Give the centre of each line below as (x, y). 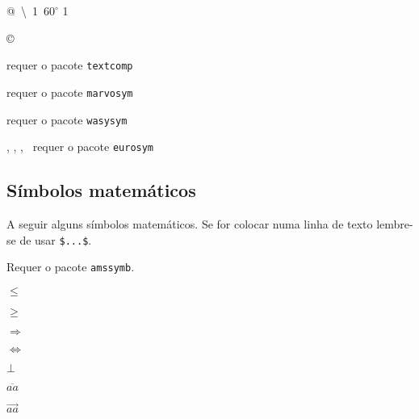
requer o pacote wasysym (67, 119)
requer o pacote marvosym (70, 92)
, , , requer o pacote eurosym (80, 147)
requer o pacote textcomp (70, 65)
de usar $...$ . (56, 239)
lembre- (395, 224)
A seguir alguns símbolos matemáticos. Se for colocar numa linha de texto (190, 224)
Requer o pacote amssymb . (71, 267)
